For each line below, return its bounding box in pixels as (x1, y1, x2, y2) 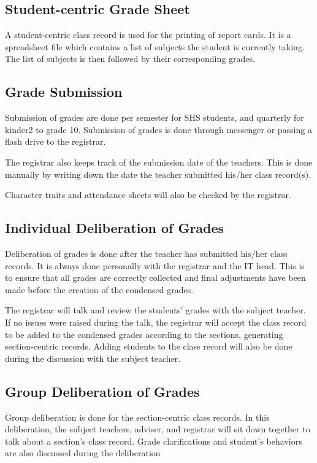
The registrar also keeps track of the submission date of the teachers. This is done (5, 155, 313, 168)
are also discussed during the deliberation (5, 446, 161, 459)
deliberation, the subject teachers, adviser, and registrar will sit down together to (5, 423, 310, 435)
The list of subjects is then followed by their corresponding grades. (5, 52, 255, 65)
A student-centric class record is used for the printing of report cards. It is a (5, 28, 291, 41)
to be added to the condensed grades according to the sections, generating (5, 327, 283, 340)
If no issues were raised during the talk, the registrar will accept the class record (5, 315, 307, 328)
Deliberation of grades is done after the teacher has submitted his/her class (5, 247, 288, 259)
